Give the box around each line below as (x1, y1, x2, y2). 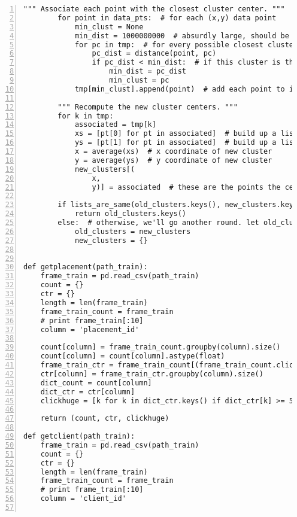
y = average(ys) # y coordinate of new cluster (74, 156, 272, 165)
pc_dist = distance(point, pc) (92, 49, 217, 58)
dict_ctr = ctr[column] (40, 387, 135, 396)
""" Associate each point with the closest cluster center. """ (23, 5, 285, 13)
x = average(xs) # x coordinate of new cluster (74, 147, 272, 156)
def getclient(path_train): (23, 432, 135, 440)
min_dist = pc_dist (109, 67, 187, 76)
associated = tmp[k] (74, 120, 156, 129)
